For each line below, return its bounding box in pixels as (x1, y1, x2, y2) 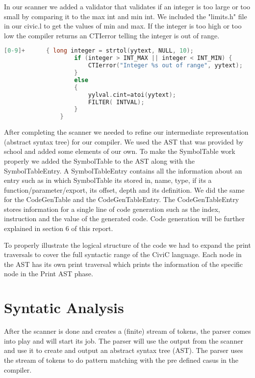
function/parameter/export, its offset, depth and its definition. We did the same (4, 184, 245, 195)
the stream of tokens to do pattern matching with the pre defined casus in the (4, 354, 238, 365)
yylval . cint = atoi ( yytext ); (88, 91, 176, 98)
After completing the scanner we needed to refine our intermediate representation (4, 127, 249, 137)
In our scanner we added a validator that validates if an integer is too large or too (4, 1, 251, 11)
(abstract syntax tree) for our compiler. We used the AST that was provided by (4, 136, 244, 146)
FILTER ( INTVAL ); (88, 98, 145, 106)
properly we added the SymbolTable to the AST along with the (4, 155, 195, 166)
